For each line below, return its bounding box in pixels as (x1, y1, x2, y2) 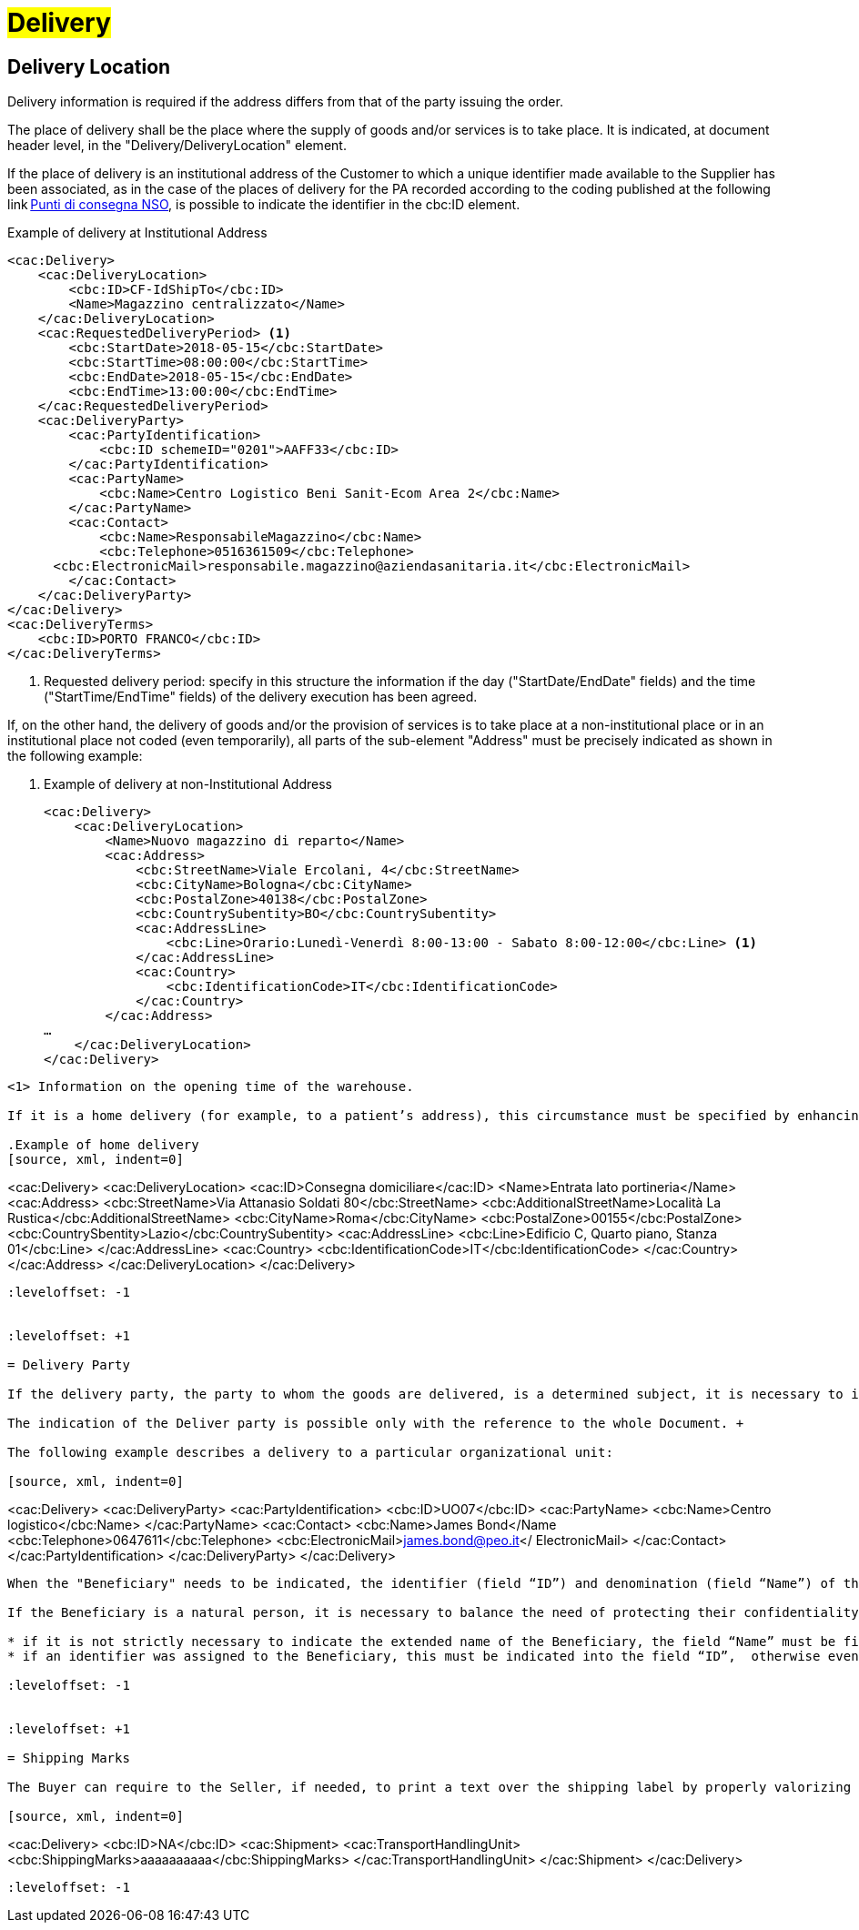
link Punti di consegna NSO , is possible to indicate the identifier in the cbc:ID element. (7, 197, 520, 213)
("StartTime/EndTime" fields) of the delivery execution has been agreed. (44, 689, 478, 705)
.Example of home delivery (7, 1137, 199, 1153)
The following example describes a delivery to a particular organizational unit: (7, 1445, 613, 1460)
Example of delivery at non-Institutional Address (44, 776, 332, 793)
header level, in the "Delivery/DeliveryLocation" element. (7, 137, 347, 154)
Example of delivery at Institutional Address (7, 225, 268, 241)
